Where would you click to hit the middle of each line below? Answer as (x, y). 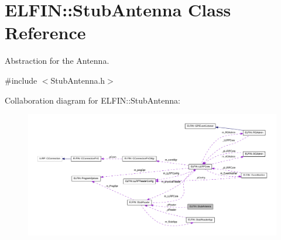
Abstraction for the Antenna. (57, 61)
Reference (45, 32)
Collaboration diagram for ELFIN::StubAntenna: (92, 100)
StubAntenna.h (78, 80)
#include (21, 80)
